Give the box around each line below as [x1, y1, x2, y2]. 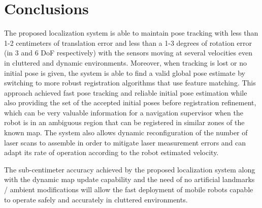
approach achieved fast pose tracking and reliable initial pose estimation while [4, 87, 247, 98]
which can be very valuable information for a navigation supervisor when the [4, 107, 243, 117]
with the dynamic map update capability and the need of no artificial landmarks [4, 174, 255, 185]
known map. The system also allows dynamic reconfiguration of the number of [4, 127, 248, 138]
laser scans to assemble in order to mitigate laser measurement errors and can [4, 137, 246, 147]
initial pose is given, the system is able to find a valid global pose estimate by [4, 67, 245, 78]
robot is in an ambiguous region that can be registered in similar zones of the [4, 117, 245, 128]
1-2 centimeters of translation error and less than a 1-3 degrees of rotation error [4, 37, 252, 48]
